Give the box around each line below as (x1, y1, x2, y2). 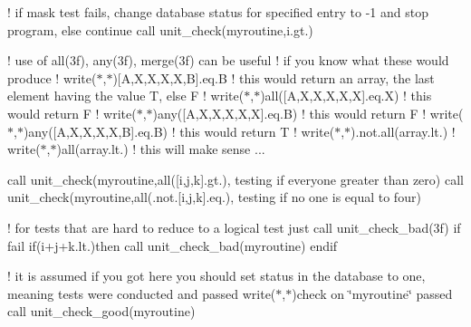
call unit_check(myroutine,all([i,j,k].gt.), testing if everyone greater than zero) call (7, 169, 464, 188)
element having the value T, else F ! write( (7, 86, 245, 105)
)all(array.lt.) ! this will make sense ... (56, 139, 265, 159)
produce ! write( (7, 68, 97, 87)
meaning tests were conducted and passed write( (7, 284, 276, 303)
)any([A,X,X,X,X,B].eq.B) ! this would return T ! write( (23, 121, 335, 140)
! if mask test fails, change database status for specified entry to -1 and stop (7, 3, 428, 21)
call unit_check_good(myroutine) (7, 302, 196, 321)
